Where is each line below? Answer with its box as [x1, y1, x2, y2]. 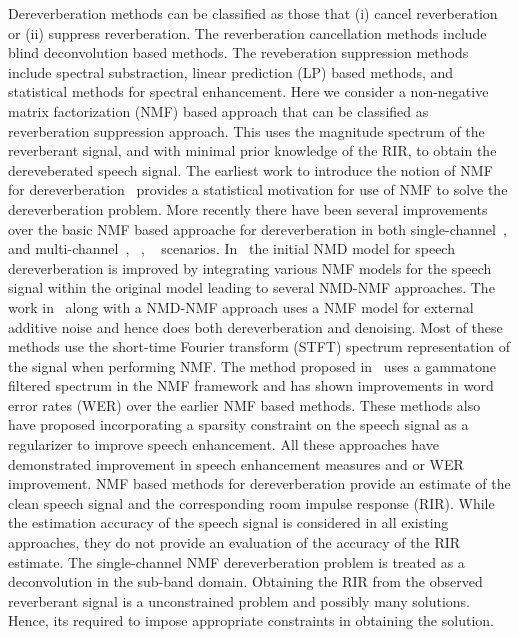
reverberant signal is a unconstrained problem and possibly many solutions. [8, 590, 470, 611]
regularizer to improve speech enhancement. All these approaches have [8, 434, 439, 455]
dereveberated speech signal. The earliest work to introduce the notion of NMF [8, 159, 493, 180]
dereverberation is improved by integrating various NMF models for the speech [8, 257, 492, 278]
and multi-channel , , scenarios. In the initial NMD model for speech [8, 238, 455, 259]
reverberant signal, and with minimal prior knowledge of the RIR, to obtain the [8, 140, 497, 161]
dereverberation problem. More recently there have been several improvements [8, 198, 488, 219]
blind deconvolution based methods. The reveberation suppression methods [8, 42, 469, 63]
